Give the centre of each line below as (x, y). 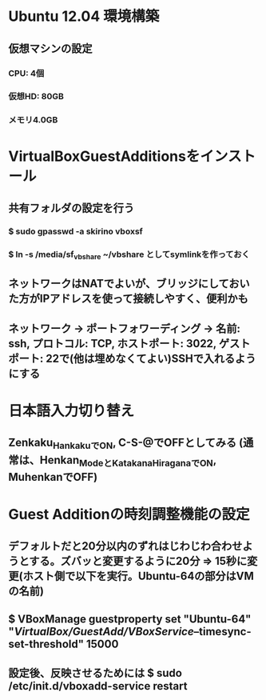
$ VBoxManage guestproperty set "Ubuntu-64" (130, 619)
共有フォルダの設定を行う (71, 208)
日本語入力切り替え (71, 411)
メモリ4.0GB (33, 120)
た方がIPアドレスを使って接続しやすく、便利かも (129, 299)
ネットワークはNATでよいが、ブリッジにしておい (129, 284)
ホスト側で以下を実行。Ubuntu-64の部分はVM (138, 576)
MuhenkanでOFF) (53, 477)
